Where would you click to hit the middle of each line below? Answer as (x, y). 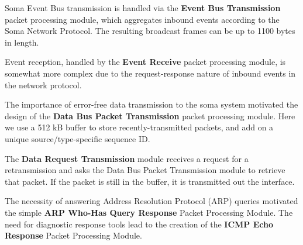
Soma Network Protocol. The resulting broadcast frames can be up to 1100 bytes (150, 31)
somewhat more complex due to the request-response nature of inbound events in (150, 73)
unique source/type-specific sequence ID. (78, 138)
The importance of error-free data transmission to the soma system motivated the (151, 104)
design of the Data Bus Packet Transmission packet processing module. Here (150, 115)
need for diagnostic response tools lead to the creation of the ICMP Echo (139, 224)
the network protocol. (43, 84)
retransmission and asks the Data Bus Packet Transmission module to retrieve (145, 170)
